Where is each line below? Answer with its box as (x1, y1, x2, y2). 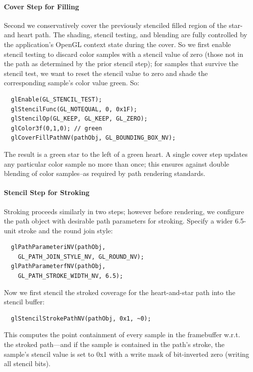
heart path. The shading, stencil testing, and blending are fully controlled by (17, 29, 248, 40)
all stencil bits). (4, 358, 51, 369)
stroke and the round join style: (18, 225, 113, 235)
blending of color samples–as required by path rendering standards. (4, 168, 206, 178)
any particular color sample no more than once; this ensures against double (4, 158, 230, 169)
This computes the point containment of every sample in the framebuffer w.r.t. (4, 329, 240, 340)
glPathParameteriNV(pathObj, (11, 244, 106, 251)
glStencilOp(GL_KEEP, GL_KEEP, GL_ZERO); (11, 115, 148, 123)
